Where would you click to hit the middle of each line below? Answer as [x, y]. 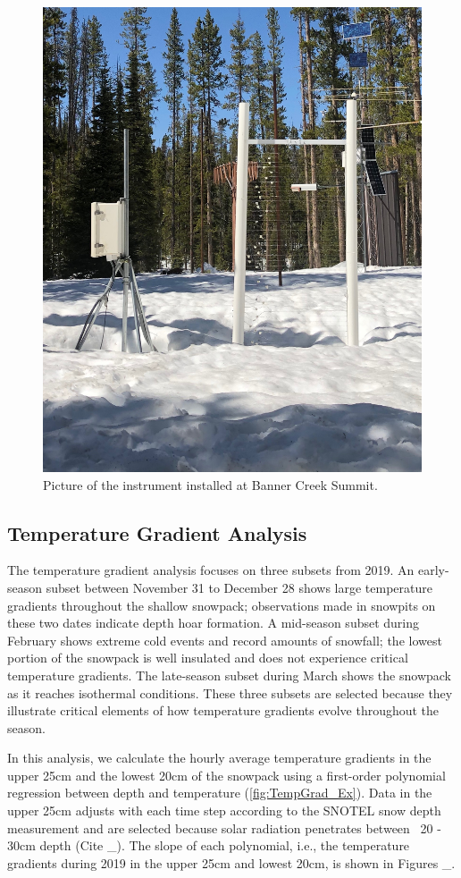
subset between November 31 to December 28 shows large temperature [239, 587]
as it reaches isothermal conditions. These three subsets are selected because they [230, 692]
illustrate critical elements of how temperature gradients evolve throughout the [223, 710]
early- [433, 570]
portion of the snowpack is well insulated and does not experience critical [208, 658]
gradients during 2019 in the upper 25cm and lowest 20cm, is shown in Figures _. [231, 862]
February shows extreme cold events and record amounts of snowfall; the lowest [225, 640]
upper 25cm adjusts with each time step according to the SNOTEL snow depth [224, 810]
